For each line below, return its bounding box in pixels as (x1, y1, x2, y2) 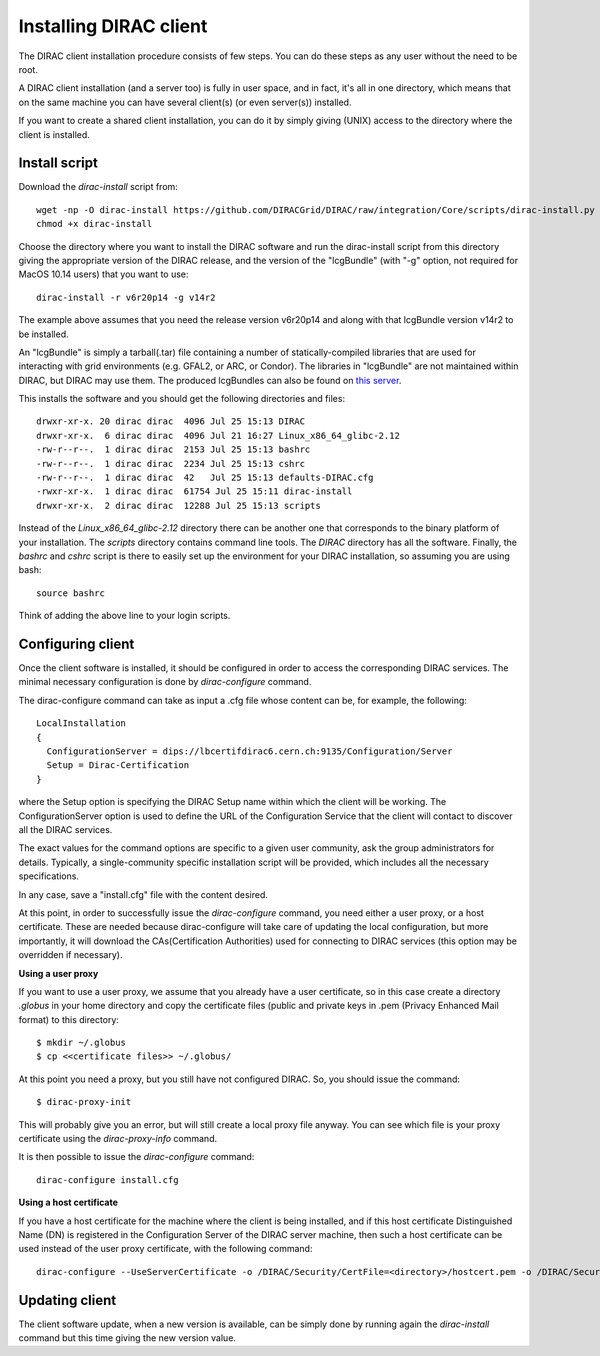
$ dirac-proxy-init (36, 1096, 132, 1108)
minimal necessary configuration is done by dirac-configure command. (18, 676, 312, 688)
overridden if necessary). (18, 949, 123, 961)
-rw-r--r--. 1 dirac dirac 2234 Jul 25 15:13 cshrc (36, 458, 305, 469)
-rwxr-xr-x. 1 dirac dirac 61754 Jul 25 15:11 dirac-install (36, 486, 353, 497)
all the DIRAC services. (18, 823, 113, 835)
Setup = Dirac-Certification (46, 760, 190, 771)
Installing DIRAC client (18, 15, 208, 37)
